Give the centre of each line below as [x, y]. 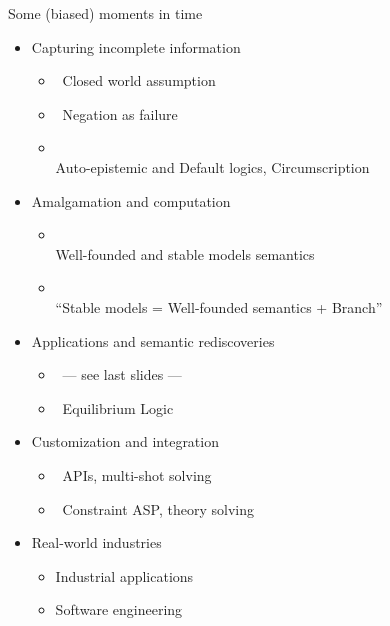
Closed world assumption [139, 80]
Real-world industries [96, 542]
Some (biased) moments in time [105, 13]
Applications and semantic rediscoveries [153, 340]
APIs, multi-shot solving [137, 474]
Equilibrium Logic [118, 407]
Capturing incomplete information [136, 46]
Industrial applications [124, 575]
